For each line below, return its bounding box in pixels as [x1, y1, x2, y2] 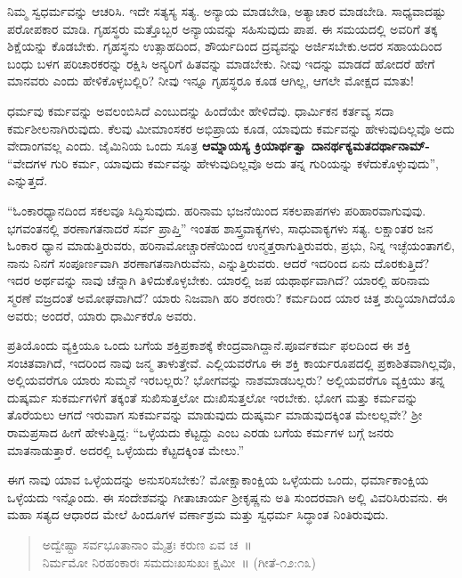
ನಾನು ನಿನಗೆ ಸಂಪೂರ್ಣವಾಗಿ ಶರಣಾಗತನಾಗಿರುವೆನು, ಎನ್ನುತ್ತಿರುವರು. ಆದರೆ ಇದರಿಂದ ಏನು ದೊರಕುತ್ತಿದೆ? [7, 253, 430, 272]
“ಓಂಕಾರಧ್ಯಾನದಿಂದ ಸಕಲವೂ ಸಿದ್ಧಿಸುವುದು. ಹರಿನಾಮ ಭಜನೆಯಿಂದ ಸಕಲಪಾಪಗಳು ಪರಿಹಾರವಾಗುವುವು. [7, 200, 426, 219]
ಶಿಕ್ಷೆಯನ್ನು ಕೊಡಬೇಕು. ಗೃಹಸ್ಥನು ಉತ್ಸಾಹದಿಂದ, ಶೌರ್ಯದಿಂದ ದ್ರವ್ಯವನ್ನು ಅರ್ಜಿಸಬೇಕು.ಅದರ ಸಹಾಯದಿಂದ [7, 37, 442, 55]
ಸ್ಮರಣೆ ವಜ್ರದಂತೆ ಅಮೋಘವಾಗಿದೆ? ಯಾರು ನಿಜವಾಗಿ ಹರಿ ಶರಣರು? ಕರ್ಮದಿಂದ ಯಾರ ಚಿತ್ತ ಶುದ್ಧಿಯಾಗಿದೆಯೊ [7, 288, 456, 306]
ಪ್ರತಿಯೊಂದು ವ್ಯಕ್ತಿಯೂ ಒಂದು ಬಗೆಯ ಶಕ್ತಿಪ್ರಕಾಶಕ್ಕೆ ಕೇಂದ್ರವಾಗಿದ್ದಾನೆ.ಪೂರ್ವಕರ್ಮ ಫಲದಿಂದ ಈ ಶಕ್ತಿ [7, 336, 411, 354]
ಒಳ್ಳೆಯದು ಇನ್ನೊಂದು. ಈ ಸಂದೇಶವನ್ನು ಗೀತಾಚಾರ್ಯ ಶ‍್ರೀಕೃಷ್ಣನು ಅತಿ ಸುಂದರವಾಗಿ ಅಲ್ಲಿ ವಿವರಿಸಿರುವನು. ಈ [7, 487, 448, 506]
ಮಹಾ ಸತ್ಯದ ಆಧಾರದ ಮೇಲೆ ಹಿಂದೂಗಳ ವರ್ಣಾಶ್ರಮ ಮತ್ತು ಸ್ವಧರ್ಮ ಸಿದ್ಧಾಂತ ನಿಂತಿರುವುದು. [7, 505, 389, 524]
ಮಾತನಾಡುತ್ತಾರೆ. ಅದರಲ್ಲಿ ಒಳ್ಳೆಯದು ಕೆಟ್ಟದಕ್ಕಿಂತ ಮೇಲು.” [7, 440, 245, 459]
